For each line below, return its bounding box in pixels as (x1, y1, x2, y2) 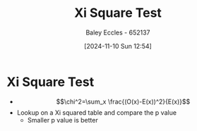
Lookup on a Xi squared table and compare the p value (16, 108, 177, 117)
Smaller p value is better (27, 116, 98, 124)
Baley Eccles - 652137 (85, 28, 150, 37)
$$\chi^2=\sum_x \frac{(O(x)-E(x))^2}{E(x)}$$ (56, 97, 191, 106)
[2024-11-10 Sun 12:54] (83, 42, 153, 50)
